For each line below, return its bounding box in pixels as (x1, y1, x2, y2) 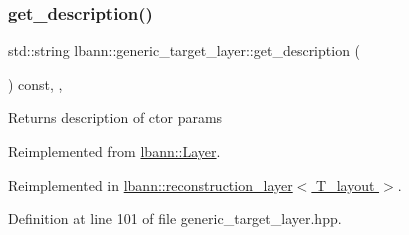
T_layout (316, 174, 375, 195)
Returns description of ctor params (8, 107, 223, 128)
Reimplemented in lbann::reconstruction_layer (8, 174, 293, 195)
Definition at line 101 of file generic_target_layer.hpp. (8, 208, 342, 229)
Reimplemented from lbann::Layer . (8, 141, 221, 161)
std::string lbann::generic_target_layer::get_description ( (8, 40, 361, 61)
